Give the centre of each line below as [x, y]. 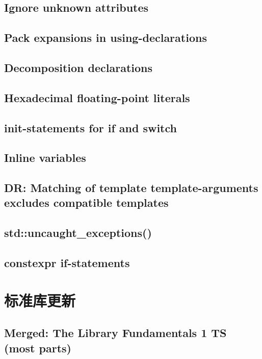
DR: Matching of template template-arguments [131, 188]
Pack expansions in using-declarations [106, 38]
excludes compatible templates [86, 202]
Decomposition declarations [78, 67]
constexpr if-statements [67, 263]
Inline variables [45, 158]
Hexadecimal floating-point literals [97, 97]
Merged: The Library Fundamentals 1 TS [115, 333]
